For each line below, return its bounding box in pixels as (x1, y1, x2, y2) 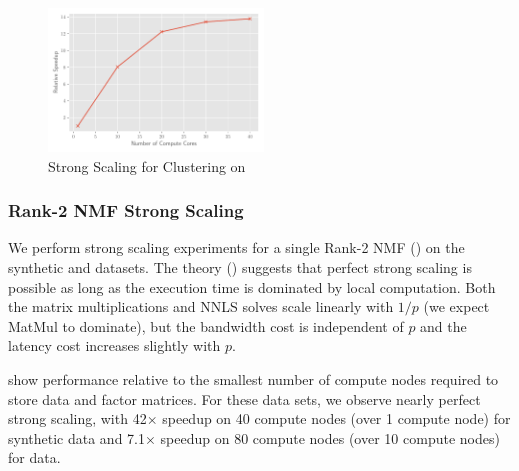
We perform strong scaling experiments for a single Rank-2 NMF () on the (8, 237, 465, 258)
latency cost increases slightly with (8, 335, 221, 356)
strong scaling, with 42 (8, 408, 147, 429)
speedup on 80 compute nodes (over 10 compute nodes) (160, 427, 500, 448)
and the (420, 315, 467, 336)
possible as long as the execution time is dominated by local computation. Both (8, 276, 496, 297)
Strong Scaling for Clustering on (48, 155, 246, 176)
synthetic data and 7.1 (8, 427, 145, 448)
